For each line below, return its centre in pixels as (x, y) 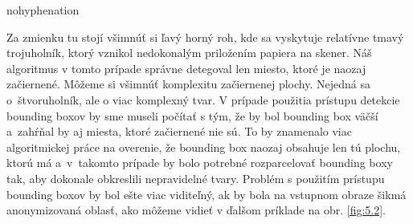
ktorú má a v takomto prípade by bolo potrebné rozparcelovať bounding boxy (200, 163)
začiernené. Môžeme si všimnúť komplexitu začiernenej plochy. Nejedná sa (188, 84)
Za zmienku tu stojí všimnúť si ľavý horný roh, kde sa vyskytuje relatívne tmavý (205, 37)
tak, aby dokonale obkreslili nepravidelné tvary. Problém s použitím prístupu (196, 178)
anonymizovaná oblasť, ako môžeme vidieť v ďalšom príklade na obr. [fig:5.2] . (196, 210)
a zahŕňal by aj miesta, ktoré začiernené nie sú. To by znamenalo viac (179, 131)
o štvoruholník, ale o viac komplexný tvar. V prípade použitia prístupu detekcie (203, 99)
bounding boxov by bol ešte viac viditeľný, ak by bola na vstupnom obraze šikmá (206, 194)
